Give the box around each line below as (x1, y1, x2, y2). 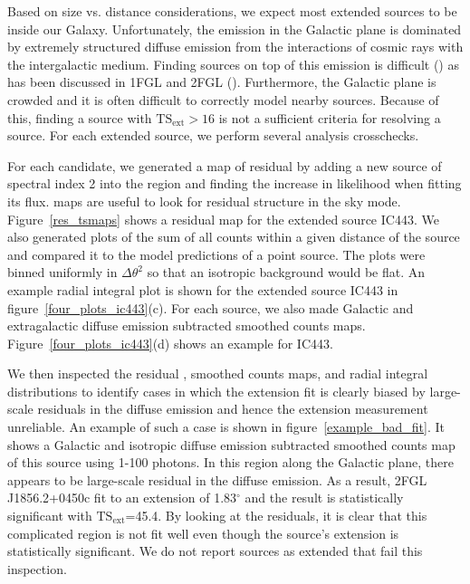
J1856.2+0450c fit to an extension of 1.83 (7, 488, 237, 507)
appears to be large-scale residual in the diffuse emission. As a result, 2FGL (7, 470, 427, 489)
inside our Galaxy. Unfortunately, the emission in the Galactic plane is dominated (7, 19, 462, 38)
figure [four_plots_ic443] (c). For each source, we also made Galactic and (7, 298, 414, 317)
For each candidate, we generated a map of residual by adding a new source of (7, 156, 442, 175)
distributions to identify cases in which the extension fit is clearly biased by (7, 381, 426, 400)
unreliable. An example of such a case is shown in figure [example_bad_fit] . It (7, 417, 446, 436)
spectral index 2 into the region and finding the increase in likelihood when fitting (7, 174, 462, 193)
